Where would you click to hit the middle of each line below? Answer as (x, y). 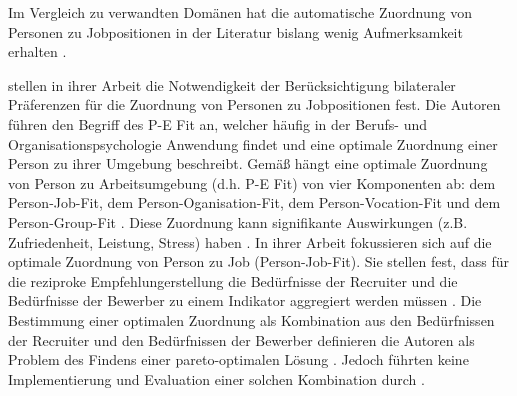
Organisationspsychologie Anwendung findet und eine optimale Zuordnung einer (253, 143)
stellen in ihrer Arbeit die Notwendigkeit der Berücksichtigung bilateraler (232, 84)
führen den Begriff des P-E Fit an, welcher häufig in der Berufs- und (218, 123)
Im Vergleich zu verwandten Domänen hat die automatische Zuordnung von (240, 12)
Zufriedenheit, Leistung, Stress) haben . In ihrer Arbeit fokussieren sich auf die (250, 241)
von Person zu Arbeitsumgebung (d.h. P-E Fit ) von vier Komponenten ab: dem (252, 182)
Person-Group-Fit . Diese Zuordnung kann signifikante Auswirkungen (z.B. (238, 221)
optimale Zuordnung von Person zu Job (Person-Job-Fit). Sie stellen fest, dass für (258, 261)
